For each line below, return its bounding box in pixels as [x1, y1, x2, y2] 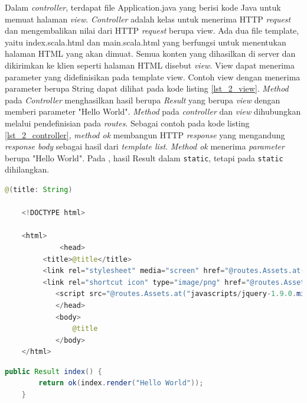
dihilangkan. [5, 163, 50, 175]
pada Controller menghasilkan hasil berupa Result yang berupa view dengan [5, 93, 280, 106]
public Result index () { [5, 367, 102, 376]
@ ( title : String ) [5, 185, 73, 194]
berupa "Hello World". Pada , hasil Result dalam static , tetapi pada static [5, 151, 283, 164]
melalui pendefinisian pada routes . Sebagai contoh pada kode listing [5, 116, 250, 129]
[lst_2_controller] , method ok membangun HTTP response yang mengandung [5, 128, 285, 141]
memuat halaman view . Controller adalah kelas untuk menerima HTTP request [5, 12, 291, 25]
